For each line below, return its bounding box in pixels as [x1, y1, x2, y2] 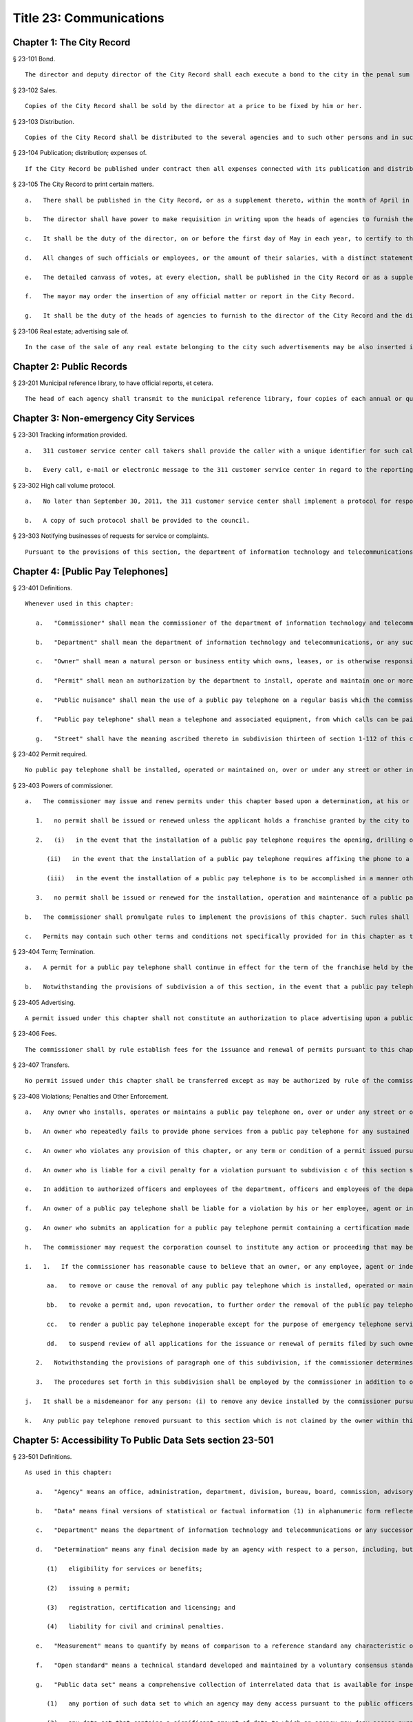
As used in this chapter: [25, 1469, 113, 1477]
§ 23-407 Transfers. [12, 1061, 70, 1069]
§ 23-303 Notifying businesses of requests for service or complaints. [12, 532, 209, 540]
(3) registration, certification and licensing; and [46, 1604, 235, 1611]
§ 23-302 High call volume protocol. [12, 481, 116, 489]
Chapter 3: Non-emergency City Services [12, 413, 195, 424]
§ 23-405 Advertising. [12, 998, 76, 1006]
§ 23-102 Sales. [12, 86, 58, 94]
